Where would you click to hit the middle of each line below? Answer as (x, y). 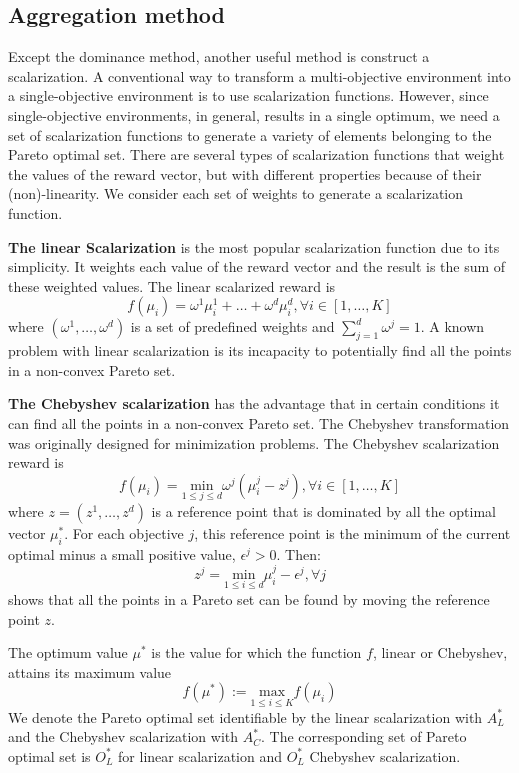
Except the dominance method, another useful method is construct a (219, 56)
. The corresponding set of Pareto (364, 736)
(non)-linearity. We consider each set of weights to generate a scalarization (236, 193)
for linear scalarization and (200, 755)
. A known (452, 326)
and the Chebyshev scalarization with (123, 736)
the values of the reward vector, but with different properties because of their (245, 173)
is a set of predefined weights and (232, 326)
